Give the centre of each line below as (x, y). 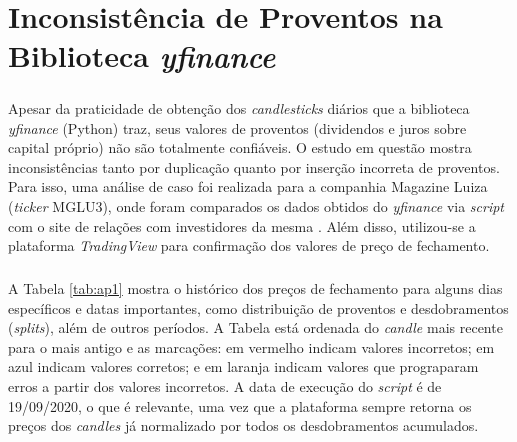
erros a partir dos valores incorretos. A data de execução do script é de (225, 386)
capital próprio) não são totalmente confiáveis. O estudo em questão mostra (240, 147)
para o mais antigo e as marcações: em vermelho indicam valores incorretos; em (251, 346)
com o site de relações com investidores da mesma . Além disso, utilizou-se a (242, 225)
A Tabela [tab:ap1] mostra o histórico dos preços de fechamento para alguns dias (255, 288)
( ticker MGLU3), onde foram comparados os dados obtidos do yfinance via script (256, 205)
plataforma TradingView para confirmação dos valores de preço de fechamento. (249, 245)
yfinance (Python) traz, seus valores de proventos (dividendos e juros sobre (237, 127)
